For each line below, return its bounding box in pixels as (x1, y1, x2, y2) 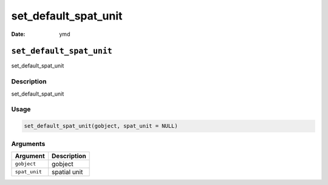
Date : (11, 30, 26, 38)
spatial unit (52, 167, 83, 176)
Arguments (11, 139, 46, 148)
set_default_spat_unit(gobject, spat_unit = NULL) (24, 122, 179, 130)
